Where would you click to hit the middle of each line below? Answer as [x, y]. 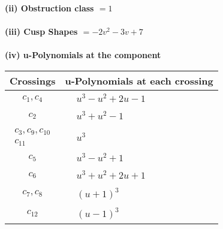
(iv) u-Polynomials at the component [83, 55]
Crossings [33, 80]
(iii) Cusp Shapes [41, 31]
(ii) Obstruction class [49, 8]
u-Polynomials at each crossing [139, 80]
